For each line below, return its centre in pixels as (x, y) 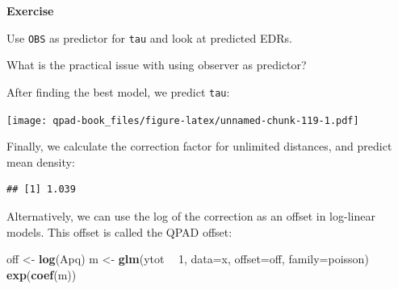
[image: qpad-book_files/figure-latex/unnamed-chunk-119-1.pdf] (183, 120)
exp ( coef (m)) (42, 274)
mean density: (41, 161)
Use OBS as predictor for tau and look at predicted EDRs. (149, 37)
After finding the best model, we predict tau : (118, 91)
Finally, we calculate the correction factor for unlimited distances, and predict (199, 146)
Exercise (30, 10)
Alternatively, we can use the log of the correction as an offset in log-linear (191, 215)
